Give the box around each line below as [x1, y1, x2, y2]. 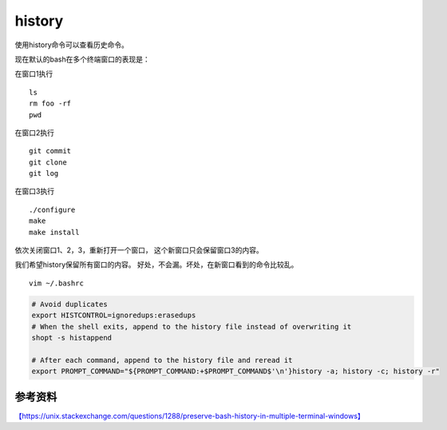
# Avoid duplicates [31, 300, 108, 309]
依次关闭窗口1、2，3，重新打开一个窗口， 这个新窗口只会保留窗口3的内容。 [14, 245, 263, 255]
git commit [29, 146, 72, 156]
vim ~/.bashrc [29, 278, 84, 288]
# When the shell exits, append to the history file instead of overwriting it [31, 322, 352, 331]
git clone [29, 157, 67, 167]
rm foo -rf [29, 99, 72, 108]
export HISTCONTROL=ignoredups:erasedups [31, 311, 196, 320]
